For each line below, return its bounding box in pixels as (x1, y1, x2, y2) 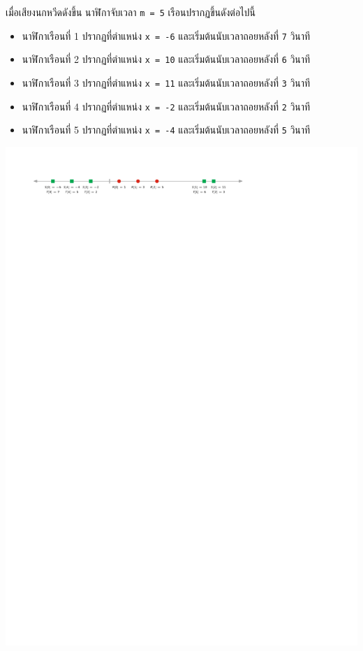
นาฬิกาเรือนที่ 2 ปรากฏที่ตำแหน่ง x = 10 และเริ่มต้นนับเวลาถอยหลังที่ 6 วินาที (22, 52, 311, 66)
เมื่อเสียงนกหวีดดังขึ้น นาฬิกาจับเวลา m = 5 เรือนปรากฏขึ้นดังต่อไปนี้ (6, 5, 255, 19)
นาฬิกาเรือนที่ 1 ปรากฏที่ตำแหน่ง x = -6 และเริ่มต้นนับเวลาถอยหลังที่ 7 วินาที (22, 28, 311, 43)
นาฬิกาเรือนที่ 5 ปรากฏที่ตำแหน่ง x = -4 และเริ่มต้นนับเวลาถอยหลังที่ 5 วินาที (22, 122, 311, 137)
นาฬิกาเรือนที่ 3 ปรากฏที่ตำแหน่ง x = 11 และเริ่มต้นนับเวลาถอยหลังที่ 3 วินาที (22, 75, 311, 90)
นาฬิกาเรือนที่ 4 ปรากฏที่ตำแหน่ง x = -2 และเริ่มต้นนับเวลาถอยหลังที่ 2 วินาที (22, 99, 311, 113)
